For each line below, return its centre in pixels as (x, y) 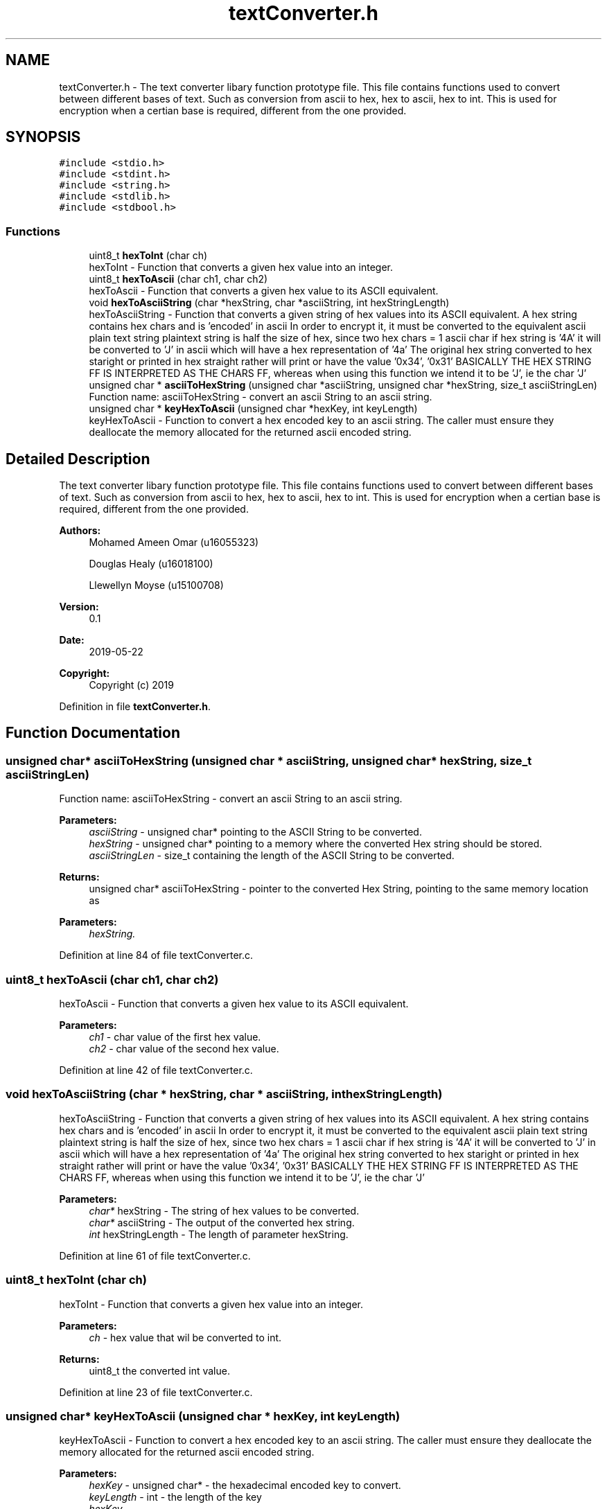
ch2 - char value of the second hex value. (184, 1049)
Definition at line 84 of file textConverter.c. (156, 955)
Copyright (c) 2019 (131, 685)
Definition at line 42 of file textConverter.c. (156, 1070)
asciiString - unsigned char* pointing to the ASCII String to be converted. (255, 832)
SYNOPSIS (43, 137)
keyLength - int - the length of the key (175, 1497)
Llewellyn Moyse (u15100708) (156, 585)
